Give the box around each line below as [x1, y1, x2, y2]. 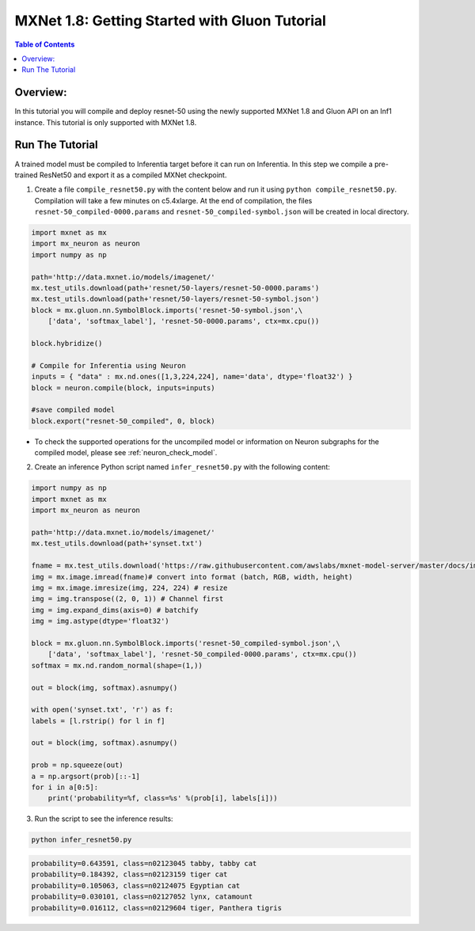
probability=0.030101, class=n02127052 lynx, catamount [31, 892, 253, 902]
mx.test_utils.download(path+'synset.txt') [31, 539, 203, 548]
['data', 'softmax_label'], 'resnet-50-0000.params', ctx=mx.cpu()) [47, 317, 320, 326]
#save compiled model [31, 405, 116, 415]
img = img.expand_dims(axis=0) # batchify [31, 606, 199, 614]
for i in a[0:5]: [31, 783, 99, 792]
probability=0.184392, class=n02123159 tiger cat [31, 870, 228, 879]
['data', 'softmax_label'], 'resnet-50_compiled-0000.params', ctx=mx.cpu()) [47, 650, 358, 659]
